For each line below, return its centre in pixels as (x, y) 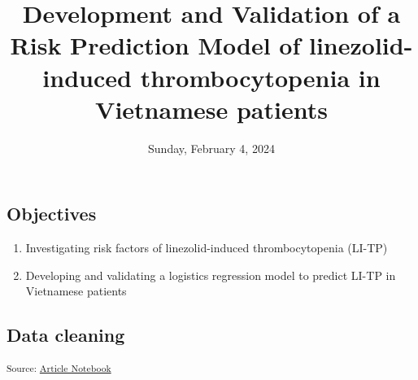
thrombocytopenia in (260, 77)
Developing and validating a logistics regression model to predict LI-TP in (211, 275)
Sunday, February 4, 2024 (211, 148)
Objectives (52, 214)
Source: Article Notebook (59, 368)
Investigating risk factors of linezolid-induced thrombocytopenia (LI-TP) (207, 248)
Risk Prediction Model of (155, 45)
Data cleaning (66, 335)
